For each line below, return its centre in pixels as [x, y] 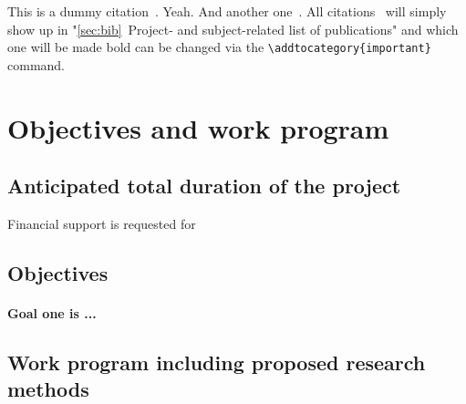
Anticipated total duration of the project [204, 186]
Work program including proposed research [217, 362]
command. [36, 64]
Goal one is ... [52, 312]
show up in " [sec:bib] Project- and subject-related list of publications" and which [233, 29]
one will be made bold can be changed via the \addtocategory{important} [219, 47]
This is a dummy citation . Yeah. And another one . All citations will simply [227, 11]
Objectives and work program [198, 127]
